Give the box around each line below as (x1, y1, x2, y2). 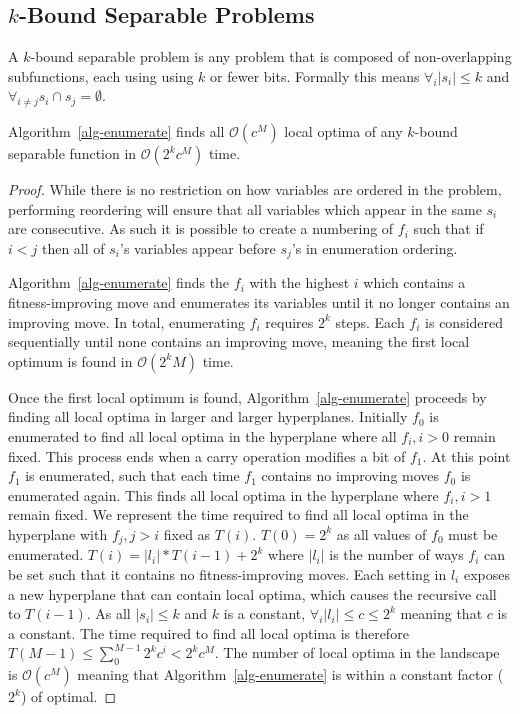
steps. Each (335, 311, 405, 332)
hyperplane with (8, 523, 108, 544)
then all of (41, 237, 105, 258)
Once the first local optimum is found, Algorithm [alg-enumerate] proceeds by (8, 386, 487, 407)
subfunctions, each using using (8, 65, 194, 86)
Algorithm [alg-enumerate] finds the (8, 272, 230, 293)
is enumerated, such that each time (25, 465, 240, 486)
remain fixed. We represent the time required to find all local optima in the (8, 504, 469, 525)
